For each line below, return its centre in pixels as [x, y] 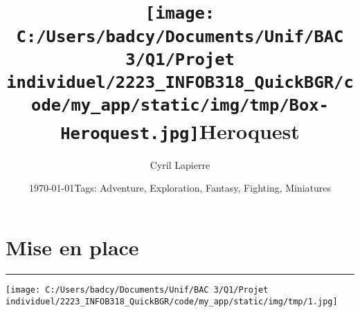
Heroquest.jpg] [130, 133]
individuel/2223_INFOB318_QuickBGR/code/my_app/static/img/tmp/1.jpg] [172, 301]
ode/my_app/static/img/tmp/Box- [180, 105]
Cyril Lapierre [180, 164]
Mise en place [72, 247]
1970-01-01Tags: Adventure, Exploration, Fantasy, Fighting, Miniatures [180, 188]
